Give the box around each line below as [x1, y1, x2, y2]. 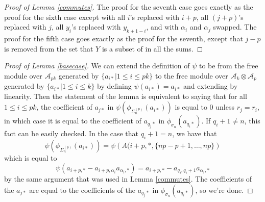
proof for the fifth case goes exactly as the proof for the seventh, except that [4, 33, 243, 43]
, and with [146, 21, 179, 32]
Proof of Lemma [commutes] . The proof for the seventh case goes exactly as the [4, 2, 253, 12]
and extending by [183, 81, 238, 91]
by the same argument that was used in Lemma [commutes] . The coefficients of [4, 173, 252, 184]
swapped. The [213, 21, 257, 32]
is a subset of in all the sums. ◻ [102, 43, 203, 54]
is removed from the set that [4, 43, 93, 54]
